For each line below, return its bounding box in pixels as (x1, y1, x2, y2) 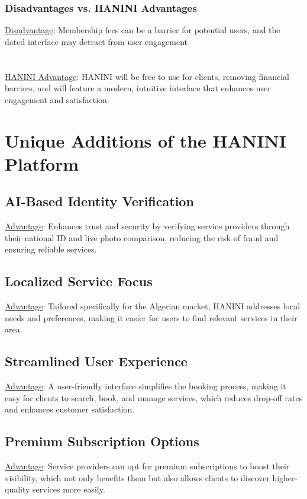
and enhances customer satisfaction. (5, 403, 135, 415)
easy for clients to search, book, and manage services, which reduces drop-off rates (5, 391, 303, 404)
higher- (272, 471, 298, 484)
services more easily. (33, 483, 105, 495)
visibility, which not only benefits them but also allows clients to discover (5, 471, 270, 484)
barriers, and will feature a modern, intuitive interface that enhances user (5, 82, 271, 94)
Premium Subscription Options (5, 432, 199, 450)
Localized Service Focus (5, 272, 153, 290)
